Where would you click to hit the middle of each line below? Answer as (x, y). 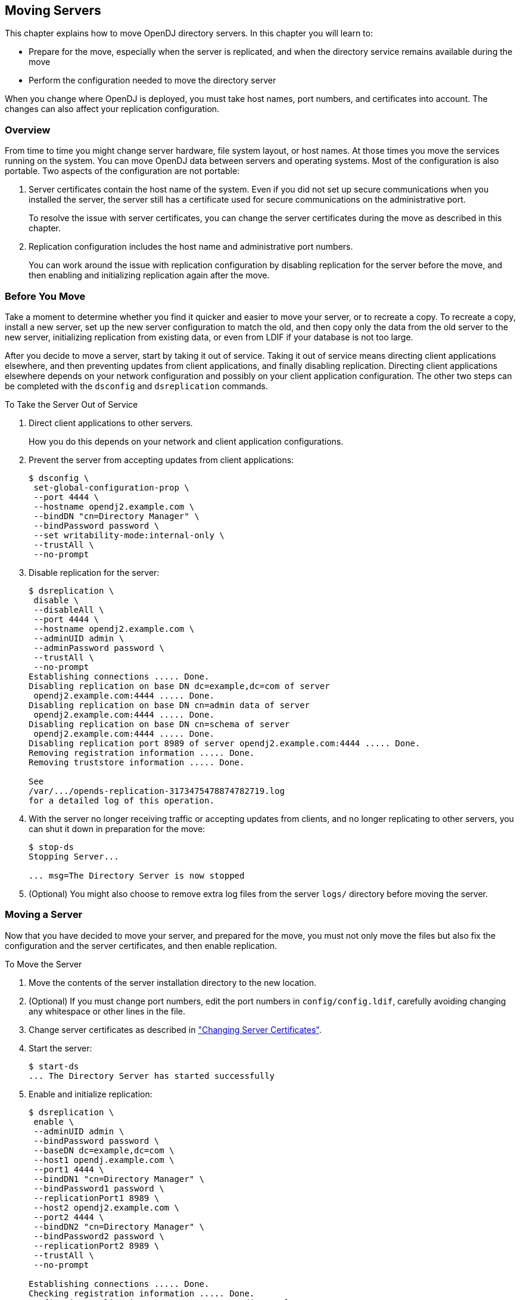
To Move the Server (43, 964)
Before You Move (45, 296)
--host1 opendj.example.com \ (104, 1160)
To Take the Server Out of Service (71, 404)
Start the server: (60, 1048)
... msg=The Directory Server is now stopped (137, 875)
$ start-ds (54, 1066)
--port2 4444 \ (69, 1217)
